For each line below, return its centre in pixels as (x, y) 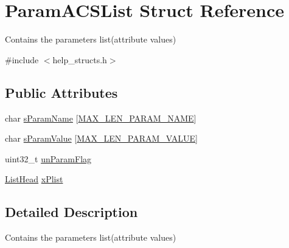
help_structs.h (80, 59)
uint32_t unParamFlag (48, 158)
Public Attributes (61, 92)
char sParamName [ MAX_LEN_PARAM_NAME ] (101, 118)
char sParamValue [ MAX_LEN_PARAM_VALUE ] (101, 138)
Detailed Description (71, 212)
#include (22, 59)
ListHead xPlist (34, 179)
